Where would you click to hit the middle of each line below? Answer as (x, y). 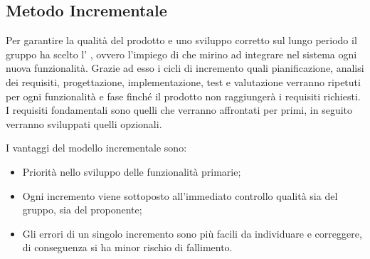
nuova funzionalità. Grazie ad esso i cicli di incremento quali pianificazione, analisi (185, 68)
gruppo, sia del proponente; (82, 210)
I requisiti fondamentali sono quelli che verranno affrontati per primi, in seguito (179, 110)
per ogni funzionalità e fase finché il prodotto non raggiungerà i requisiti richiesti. (183, 96)
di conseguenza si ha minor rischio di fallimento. (127, 247)
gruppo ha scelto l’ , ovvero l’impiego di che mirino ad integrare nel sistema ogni (181, 54)
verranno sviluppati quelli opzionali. (84, 123)
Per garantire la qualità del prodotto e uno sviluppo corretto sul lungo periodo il (181, 40)
